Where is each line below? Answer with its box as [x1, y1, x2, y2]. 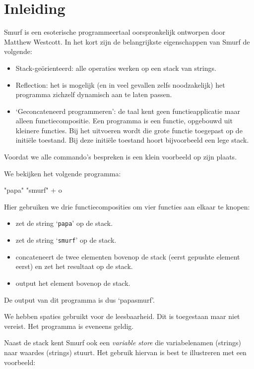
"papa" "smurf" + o [4, 185, 62, 195]
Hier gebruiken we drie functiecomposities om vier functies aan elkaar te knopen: [4, 201, 250, 211]
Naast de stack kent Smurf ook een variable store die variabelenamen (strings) [4, 337, 241, 348]
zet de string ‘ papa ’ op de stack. [15, 218, 113, 228]
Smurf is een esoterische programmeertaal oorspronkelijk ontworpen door [4, 27, 225, 37]
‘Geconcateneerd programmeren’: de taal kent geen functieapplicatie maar [15, 105, 240, 116]
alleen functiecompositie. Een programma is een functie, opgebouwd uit [15, 115, 233, 126]
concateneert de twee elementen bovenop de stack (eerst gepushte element [15, 251, 240, 262]
